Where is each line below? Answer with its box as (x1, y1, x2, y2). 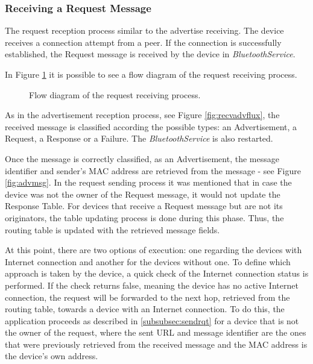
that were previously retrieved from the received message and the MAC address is (5, 337, 308, 350)
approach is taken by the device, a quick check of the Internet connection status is (5, 267, 309, 280)
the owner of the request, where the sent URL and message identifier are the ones (5, 326, 306, 339)
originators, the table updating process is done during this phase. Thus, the (5, 211, 284, 224)
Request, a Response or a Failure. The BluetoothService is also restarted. (5, 132, 273, 145)
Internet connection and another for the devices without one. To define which (5, 255, 291, 268)
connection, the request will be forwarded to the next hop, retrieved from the (5, 290, 290, 303)
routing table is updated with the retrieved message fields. (5, 223, 220, 236)
